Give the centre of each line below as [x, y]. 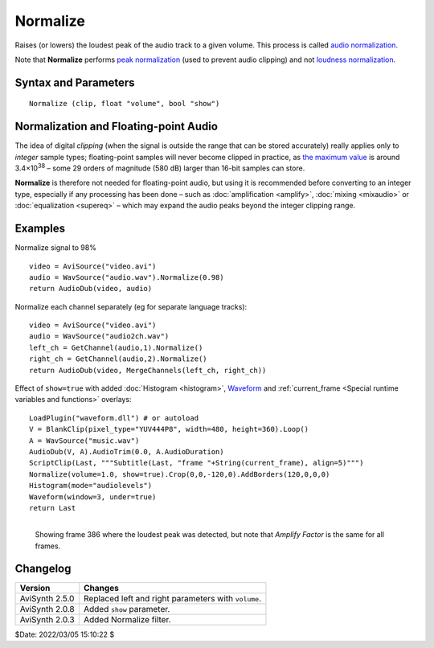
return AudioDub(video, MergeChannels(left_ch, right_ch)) [148, 370]
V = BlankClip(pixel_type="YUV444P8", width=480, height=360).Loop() [169, 429]
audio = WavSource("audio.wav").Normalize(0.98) [127, 277]
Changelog [43, 568]
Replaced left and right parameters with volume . [172, 598]
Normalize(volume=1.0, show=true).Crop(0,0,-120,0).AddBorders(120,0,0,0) [180, 474]
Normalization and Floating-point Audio [117, 127]
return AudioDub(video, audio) [91, 289]
